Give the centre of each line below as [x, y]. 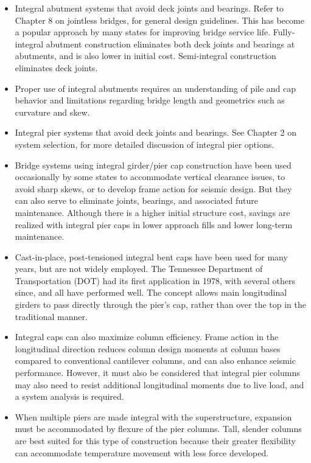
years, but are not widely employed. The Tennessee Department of [139, 269]
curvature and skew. [52, 112]
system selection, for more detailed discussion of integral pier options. [145, 144]
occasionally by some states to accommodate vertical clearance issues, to [150, 177]
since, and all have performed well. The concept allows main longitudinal [151, 292]
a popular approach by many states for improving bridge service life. [143, 32]
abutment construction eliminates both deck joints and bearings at [170, 44]
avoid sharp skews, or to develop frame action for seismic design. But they [153, 188]
